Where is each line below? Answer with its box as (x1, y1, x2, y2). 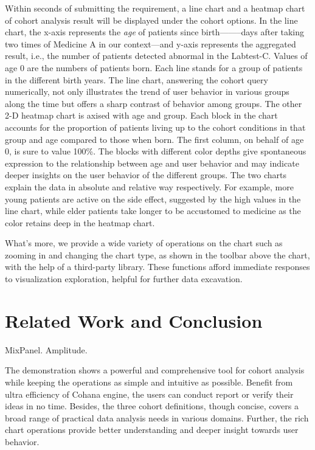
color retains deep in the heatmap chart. (5, 216, 155, 229)
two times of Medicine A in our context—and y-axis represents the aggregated (5, 37, 296, 50)
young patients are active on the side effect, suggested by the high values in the (5, 192, 301, 205)
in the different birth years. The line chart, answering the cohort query (5, 73, 268, 86)
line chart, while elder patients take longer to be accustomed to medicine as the (5, 204, 301, 217)
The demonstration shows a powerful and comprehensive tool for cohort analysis (5, 364, 305, 376)
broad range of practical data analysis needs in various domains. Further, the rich (5, 411, 309, 424)
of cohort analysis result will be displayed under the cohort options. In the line (5, 13, 298, 26)
